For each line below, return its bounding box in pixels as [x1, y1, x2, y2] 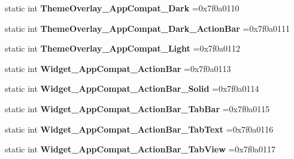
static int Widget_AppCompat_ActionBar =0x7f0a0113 [5, 62, 231, 74]
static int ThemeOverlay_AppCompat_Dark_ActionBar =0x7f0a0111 [5, 22, 290, 34]
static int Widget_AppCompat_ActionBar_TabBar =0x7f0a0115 [5, 102, 270, 115]
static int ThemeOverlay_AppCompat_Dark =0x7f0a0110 [5, 2, 240, 14]
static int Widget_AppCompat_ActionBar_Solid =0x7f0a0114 [5, 82, 259, 95]
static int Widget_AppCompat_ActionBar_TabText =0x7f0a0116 [5, 122, 274, 135]
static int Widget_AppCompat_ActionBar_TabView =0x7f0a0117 [5, 143, 276, 155]
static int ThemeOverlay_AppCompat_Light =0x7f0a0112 [5, 42, 241, 55]
